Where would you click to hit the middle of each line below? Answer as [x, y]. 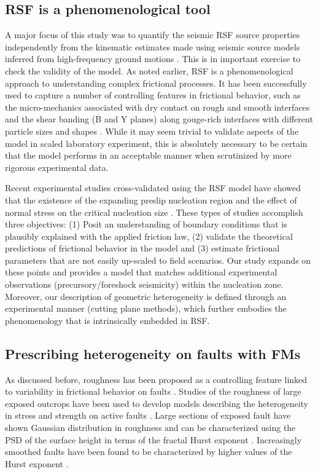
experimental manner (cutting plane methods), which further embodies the [146, 308]
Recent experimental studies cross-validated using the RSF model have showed [153, 188]
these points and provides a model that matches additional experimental [141, 272]
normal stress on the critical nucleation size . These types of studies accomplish [154, 212]
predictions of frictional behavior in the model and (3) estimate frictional [142, 248]
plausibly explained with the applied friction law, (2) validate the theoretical [149, 236]
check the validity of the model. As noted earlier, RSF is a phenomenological [149, 70]
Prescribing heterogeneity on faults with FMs [153, 353]
